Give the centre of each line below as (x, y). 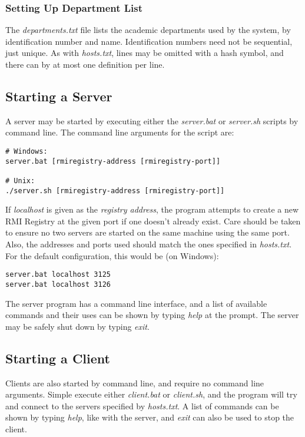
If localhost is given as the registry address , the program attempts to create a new (152, 209)
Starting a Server (59, 96)
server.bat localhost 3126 (58, 284)
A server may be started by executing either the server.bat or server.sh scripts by (152, 120)
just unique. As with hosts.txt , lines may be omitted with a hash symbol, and (145, 53)
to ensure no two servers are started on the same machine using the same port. (147, 232)
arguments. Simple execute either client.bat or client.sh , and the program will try (151, 394)
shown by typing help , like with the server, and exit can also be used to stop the (150, 417)
